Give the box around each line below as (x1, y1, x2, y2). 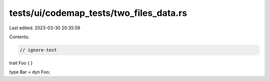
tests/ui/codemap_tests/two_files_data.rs (9, 7, 187, 18)
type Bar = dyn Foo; (9, 69, 50, 75)
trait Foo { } (9, 60, 32, 66)
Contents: (9, 34, 29, 40)
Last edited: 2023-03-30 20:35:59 (9, 25, 80, 31)
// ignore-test (19, 47, 57, 53)
